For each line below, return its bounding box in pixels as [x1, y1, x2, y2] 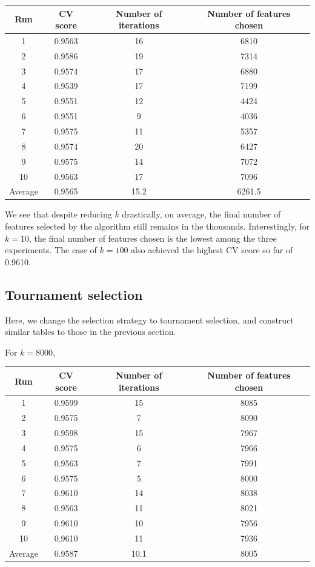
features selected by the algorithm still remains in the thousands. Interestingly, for [5, 220, 310, 233]
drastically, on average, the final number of [122, 208, 281, 220]
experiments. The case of [5, 244, 97, 256]
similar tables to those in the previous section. [5, 325, 176, 338]
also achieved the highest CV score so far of [131, 244, 293, 256]
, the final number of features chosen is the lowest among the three [28, 231, 277, 244]
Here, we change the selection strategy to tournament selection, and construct [5, 313, 294, 326]
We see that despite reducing [5, 208, 112, 220]
